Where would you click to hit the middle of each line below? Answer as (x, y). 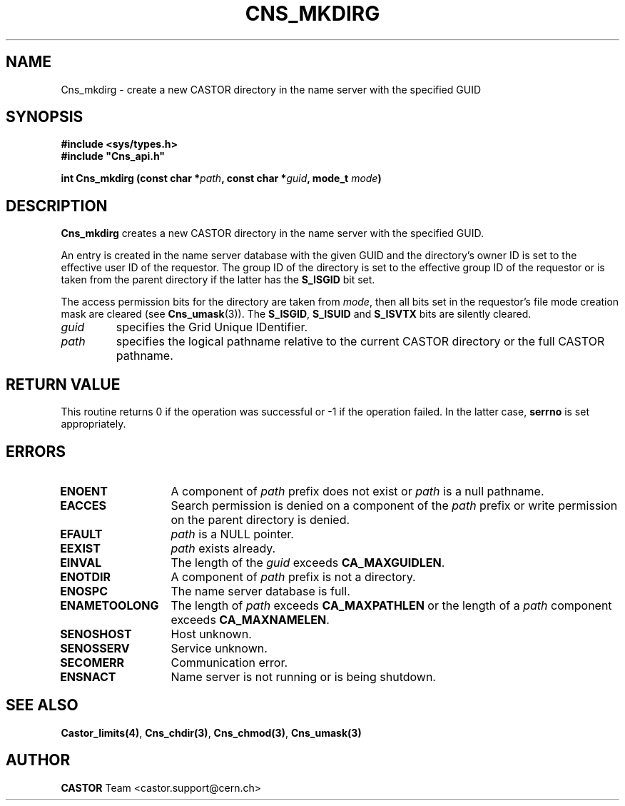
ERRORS (36, 451)
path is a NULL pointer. (232, 534)
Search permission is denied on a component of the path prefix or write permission (394, 505)
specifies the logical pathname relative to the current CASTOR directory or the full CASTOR (360, 342)
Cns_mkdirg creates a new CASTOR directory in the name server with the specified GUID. (272, 233)
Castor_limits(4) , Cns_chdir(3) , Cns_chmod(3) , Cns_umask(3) (211, 732)
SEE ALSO (42, 705)
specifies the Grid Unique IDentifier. (212, 327)
